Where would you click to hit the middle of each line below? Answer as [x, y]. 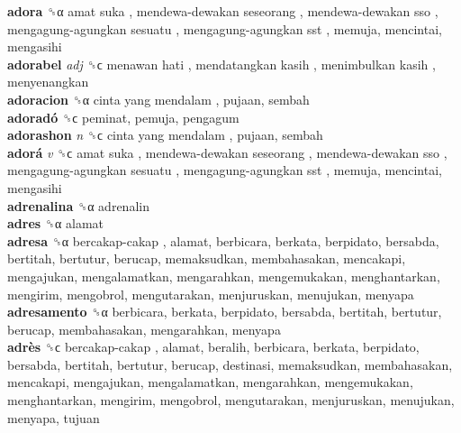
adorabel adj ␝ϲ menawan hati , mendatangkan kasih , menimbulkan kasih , [221, 64]
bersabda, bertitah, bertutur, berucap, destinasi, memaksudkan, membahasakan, [230, 364]
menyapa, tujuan [54, 417]
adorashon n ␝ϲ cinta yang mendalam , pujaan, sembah [165, 135]
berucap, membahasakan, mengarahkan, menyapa [144, 329]
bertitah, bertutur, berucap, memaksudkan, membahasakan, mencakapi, [207, 258]
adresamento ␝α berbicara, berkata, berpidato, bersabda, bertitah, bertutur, [225, 312]
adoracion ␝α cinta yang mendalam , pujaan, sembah [158, 99]
